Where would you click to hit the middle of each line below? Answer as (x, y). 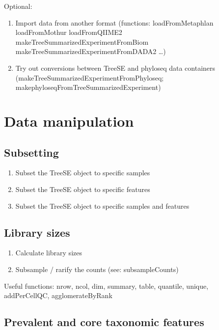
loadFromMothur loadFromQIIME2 (69, 32)
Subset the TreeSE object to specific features (83, 189)
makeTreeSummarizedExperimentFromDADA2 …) (91, 51)
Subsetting (31, 152)
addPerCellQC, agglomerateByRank (58, 295)
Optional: (18, 6)
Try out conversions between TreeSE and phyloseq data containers (115, 68)
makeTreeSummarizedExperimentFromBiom (82, 41)
